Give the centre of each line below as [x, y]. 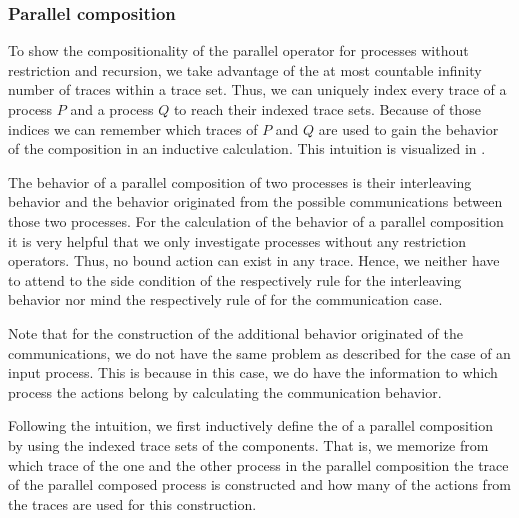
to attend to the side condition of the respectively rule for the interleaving [235, 279]
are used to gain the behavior [408, 128]
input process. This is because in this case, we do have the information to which [253, 372]
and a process [112, 109]
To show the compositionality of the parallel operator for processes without [238, 50]
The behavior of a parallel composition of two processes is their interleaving [240, 181]
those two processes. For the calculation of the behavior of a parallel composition [256, 220]
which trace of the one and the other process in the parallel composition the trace [258, 464]
